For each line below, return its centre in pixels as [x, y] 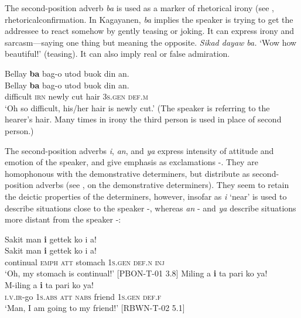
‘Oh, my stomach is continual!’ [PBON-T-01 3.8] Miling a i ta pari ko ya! [136, 273]
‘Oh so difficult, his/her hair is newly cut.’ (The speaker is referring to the [137, 107]
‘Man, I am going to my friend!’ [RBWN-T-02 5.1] [95, 308]
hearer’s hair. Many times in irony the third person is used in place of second [143, 119]
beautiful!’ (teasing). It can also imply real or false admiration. [117, 54]
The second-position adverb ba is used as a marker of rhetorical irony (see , [139, 8]
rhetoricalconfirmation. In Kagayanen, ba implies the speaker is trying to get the [149, 19]
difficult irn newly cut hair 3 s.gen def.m [76, 96]
